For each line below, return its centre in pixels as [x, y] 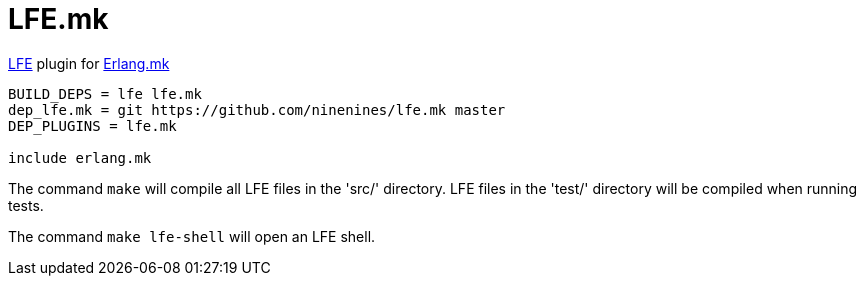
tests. [26, 205]
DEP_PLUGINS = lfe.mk [92, 125]
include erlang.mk [80, 157]
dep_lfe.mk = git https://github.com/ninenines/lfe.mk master [257, 109]
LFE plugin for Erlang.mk [89, 63]
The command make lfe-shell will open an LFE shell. [192, 236]
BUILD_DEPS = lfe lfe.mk [105, 93]
